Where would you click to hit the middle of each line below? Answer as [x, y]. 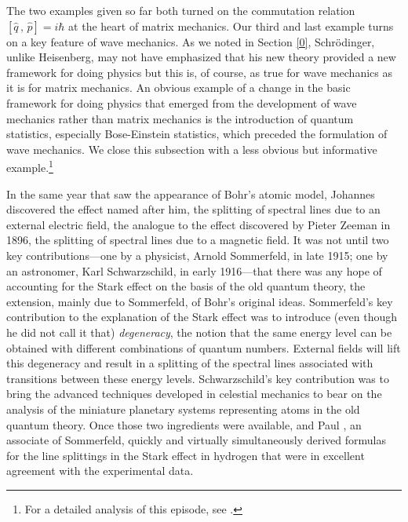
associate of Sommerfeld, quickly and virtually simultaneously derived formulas [196, 440]
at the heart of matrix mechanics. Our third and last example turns [231, 26]
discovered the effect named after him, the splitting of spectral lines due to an [193, 209]
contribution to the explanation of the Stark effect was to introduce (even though [202, 317]
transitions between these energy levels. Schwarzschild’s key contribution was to [198, 378]
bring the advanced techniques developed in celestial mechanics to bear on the [194, 394]
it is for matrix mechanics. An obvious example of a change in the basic [178, 88]
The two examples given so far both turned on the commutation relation [181, 10]
